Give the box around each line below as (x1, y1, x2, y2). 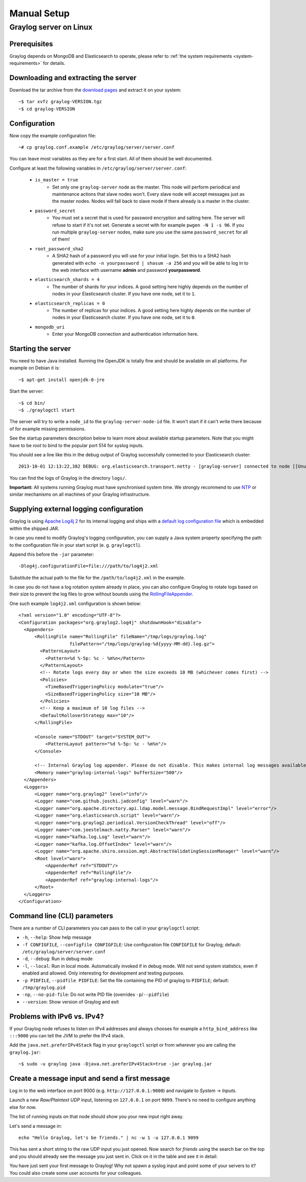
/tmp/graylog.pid (22, 984, 66, 990)
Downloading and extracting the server (9, 73, 137, 82)
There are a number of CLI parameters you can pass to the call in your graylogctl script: (9, 925, 200, 931)
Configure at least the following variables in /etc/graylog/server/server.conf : (9, 165, 187, 171)
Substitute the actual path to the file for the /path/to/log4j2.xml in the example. (9, 574, 186, 581)
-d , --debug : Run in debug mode (22, 956, 93, 962)
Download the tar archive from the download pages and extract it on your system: (9, 87, 182, 93)
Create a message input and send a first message (9, 1074, 170, 1083)
